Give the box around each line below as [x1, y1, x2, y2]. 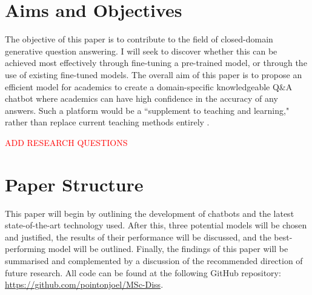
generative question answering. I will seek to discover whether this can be [5, 44, 277, 57]
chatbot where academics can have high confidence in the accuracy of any [5, 92, 278, 105]
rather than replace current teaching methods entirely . [5, 116, 210, 128]
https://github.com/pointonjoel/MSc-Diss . [5, 278, 164, 291]
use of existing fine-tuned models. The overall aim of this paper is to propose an [5, 68, 302, 81]
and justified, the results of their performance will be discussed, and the [5, 230, 271, 243]
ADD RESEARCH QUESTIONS [5, 136, 128, 148]
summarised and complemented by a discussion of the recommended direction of [5, 254, 303, 267]
